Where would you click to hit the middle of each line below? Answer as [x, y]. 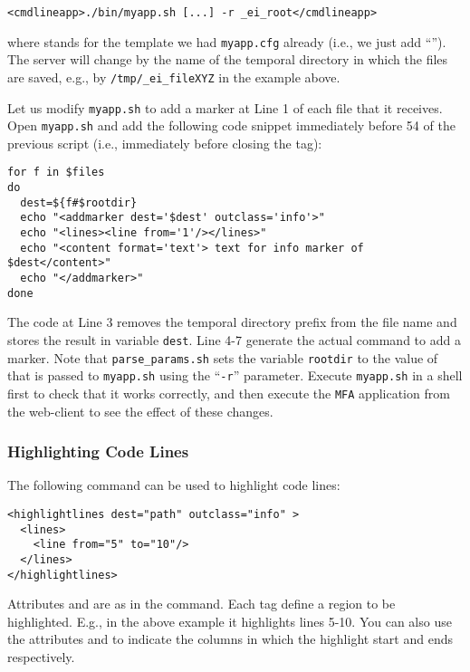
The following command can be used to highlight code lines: [174, 485]
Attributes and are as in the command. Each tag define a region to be [201, 604]
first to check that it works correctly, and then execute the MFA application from [229, 393]
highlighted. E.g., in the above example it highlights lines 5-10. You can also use [230, 621]
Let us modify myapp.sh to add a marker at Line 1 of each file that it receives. [225, 107]
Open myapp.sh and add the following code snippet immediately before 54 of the [231, 125]
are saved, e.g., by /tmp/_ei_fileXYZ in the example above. [174, 77]
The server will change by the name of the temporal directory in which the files [228, 59]
